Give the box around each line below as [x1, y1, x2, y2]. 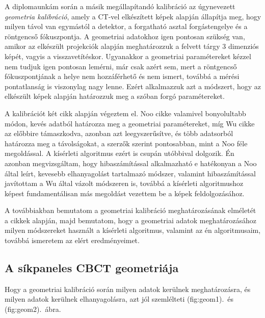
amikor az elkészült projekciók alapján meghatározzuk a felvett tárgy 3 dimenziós [5, 41, 259, 51]
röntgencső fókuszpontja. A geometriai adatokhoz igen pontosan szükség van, [5, 31, 245, 41]
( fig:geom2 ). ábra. [5, 304, 61, 314]
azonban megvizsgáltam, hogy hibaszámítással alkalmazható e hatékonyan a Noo [5, 157, 257, 168]
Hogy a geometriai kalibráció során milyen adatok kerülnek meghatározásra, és [5, 283, 251, 294]
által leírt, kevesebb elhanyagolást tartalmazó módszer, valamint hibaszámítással [5, 168, 256, 178]
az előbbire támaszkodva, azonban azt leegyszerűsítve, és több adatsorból [5, 128, 233, 139]
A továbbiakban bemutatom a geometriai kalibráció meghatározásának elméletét [5, 205, 256, 216]
